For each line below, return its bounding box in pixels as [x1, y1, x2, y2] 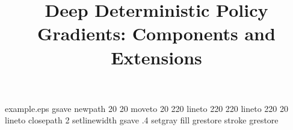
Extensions [111, 45, 202, 69]
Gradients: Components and [37, 21, 276, 46]
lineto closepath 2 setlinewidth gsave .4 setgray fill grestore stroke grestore [5, 114, 279, 126]
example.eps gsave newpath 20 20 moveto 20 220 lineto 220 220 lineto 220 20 [5, 102, 289, 114]
